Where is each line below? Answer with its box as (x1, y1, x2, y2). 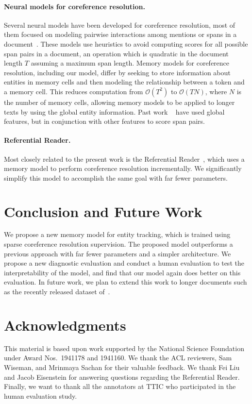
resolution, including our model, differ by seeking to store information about (4, 67, 231, 77)
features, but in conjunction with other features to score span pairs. (4, 116, 205, 126)
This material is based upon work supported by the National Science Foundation (4, 343, 244, 353)
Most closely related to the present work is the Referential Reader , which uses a (4, 153, 245, 164)
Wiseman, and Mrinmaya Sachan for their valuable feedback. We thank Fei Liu (4, 362, 240, 372)
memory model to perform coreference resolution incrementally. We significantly (4, 163, 242, 173)
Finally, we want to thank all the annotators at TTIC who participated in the (4, 381, 236, 391)
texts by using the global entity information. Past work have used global (4, 106, 225, 117)
